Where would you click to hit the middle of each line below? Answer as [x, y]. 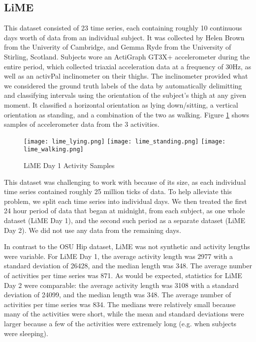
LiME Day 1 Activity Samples [69, 165]
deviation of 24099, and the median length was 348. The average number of [118, 295]
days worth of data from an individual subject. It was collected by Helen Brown [124, 37]
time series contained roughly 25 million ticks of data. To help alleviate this [118, 191]
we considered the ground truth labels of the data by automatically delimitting [123, 85]
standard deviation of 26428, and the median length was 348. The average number [128, 266]
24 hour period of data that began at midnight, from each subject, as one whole [125, 211]
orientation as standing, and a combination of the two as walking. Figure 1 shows [127, 114]
